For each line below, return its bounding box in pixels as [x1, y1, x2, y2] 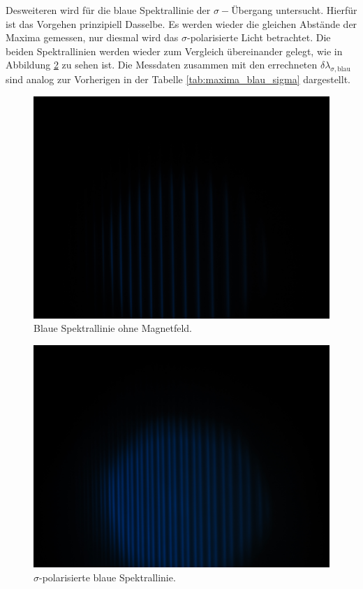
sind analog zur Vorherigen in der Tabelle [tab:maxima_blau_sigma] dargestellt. [6, 72, 350, 87]
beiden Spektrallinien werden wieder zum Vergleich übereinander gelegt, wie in [6, 43, 343, 58]
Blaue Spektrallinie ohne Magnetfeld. [34, 321, 192, 335]
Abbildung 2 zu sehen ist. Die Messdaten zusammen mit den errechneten [6, 57, 318, 72]
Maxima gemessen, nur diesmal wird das [6, 30, 179, 45]
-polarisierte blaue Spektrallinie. [39, 569, 176, 584]
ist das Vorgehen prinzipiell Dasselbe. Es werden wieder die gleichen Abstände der [6, 16, 357, 31]
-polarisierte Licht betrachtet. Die [186, 30, 331, 45]
